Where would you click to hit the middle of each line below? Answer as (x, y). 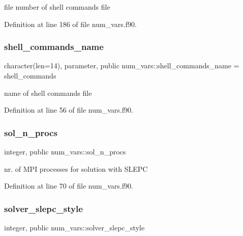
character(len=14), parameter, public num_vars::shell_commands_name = (122, 65)
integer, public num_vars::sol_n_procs (65, 151)
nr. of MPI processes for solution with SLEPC (76, 168)
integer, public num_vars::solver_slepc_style (74, 227)
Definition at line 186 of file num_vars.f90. (70, 24)
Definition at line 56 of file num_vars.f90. (69, 110)
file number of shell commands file (57, 7)
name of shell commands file (48, 93)
